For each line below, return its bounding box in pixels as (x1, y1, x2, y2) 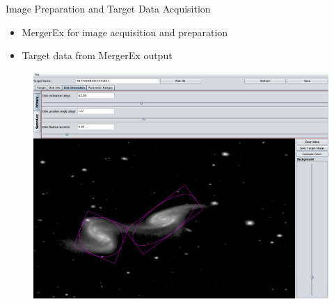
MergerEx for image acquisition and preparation (22, 24, 228, 39)
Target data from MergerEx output (22, 48, 173, 63)
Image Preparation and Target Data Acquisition (6, 1, 211, 15)
